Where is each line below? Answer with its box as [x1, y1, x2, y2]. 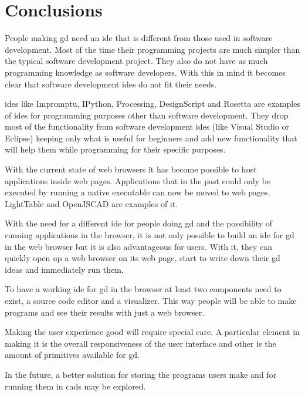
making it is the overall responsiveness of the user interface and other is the [5, 337, 276, 349]
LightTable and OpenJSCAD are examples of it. [5, 197, 178, 209]
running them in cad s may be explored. [5, 380, 146, 392]
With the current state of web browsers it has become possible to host [5, 163, 257, 175]
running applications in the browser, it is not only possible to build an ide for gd [5, 229, 294, 241]
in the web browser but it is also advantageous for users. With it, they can [5, 240, 272, 252]
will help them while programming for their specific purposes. [5, 143, 226, 155]
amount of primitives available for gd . [5, 348, 140, 361]
